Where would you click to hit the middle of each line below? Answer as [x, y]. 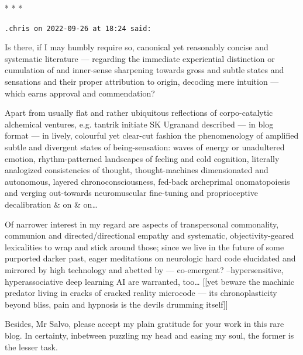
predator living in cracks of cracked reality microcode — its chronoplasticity [141, 293]
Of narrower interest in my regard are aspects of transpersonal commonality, [142, 224]
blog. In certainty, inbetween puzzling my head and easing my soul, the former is [149, 335]
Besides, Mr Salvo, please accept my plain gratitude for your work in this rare [144, 324]
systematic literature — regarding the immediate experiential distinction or [140, 58]
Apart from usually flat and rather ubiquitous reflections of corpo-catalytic [139, 113]
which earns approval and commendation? [80, 93]
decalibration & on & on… [51, 204]
